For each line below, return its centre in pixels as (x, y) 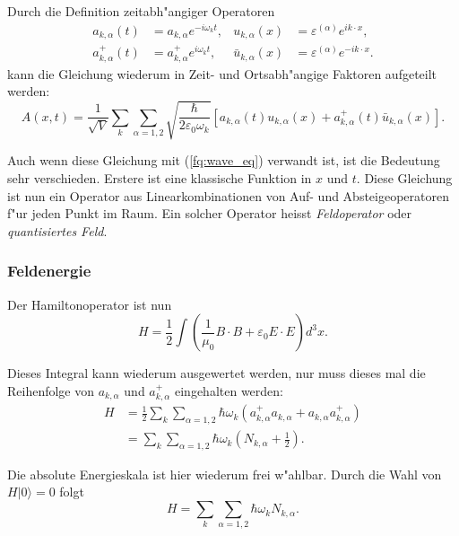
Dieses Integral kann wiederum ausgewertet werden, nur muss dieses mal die (217, 373)
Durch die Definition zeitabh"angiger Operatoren (141, 11)
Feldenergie (49, 271)
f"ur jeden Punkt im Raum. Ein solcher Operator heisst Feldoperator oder (210, 213)
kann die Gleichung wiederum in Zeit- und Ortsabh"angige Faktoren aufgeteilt (222, 73)
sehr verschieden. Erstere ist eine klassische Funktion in (160, 178)
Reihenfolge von (51, 390)
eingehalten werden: (229, 390)
